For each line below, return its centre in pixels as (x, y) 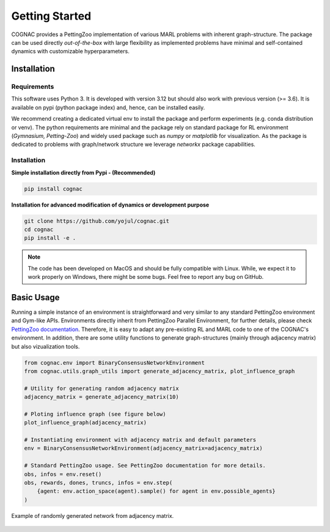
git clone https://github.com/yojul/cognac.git (97, 221)
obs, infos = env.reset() (63, 474)
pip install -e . (50, 238)
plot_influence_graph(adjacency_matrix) (85, 423)
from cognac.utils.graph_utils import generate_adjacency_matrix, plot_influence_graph (159, 371)
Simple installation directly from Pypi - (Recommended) (83, 172)
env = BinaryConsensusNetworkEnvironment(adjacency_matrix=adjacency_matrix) (143, 448)
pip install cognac (53, 189)
